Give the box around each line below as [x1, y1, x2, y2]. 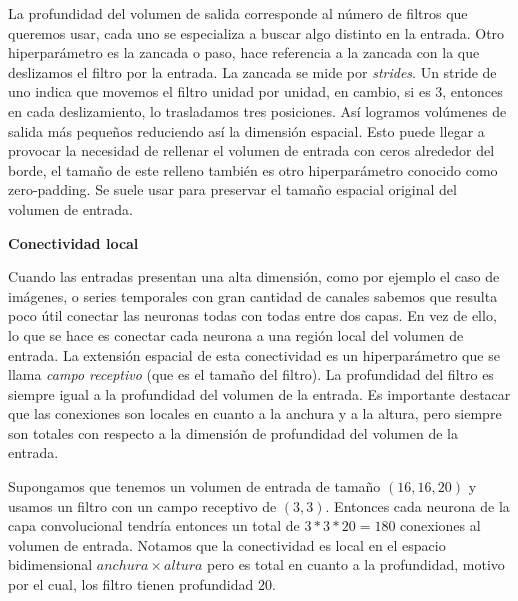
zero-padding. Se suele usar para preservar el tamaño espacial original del [8, 179, 457, 200]
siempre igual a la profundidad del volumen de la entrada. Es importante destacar [8, 383, 511, 404]
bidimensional [8, 554, 93, 575]
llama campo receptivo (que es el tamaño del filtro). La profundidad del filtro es [8, 364, 494, 385]
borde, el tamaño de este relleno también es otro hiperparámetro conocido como [8, 159, 498, 180]
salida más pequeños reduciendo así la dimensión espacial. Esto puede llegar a [8, 120, 485, 141]
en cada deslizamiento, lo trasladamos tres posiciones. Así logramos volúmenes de [8, 100, 507, 121]
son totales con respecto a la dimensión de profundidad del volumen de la [8, 422, 458, 443]
